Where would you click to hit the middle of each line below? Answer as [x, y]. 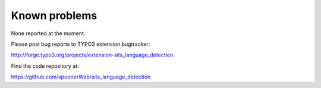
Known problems [54, 15]
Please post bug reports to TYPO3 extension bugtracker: [81, 44]
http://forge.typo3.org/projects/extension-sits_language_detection [92, 55]
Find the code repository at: [45, 66]
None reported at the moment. [48, 33]
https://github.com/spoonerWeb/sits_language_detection [81, 77]
